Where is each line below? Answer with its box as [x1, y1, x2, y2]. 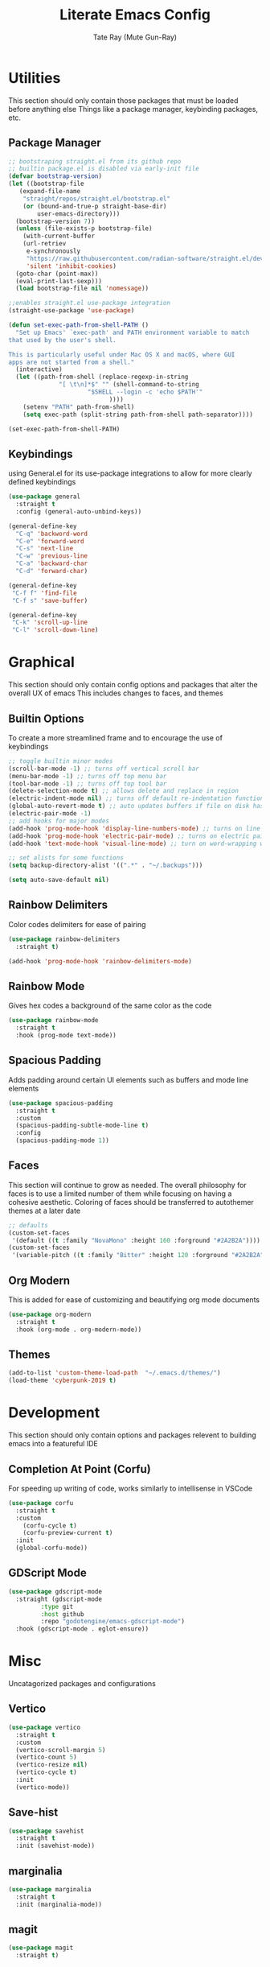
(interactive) [15, 365, 63, 373]
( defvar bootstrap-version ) [8, 172, 103, 180]
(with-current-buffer [22, 232, 95, 241]
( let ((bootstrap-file [8, 179, 84, 188]
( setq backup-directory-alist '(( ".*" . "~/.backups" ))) [8, 861, 203, 870]
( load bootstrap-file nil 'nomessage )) [15, 284, 149, 293]
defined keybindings [8, 477, 76, 487]
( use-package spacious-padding [8, 1099, 113, 1107]
